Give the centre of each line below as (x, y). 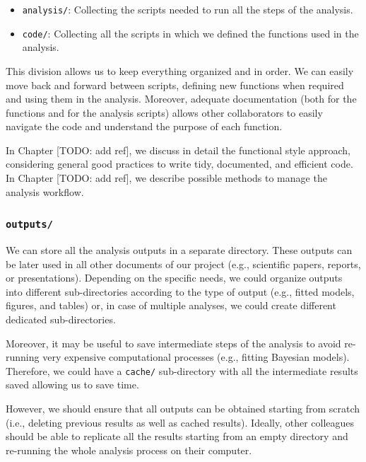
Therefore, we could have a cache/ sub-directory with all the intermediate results (182, 370)
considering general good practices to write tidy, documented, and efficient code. (179, 164)
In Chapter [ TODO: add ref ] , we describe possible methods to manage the (166, 178)
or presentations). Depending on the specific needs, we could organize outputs (174, 278)
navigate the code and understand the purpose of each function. (144, 126)
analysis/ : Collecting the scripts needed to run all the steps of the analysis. (188, 9)
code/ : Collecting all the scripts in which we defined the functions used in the (190, 33)
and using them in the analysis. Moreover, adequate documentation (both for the (181, 99)
